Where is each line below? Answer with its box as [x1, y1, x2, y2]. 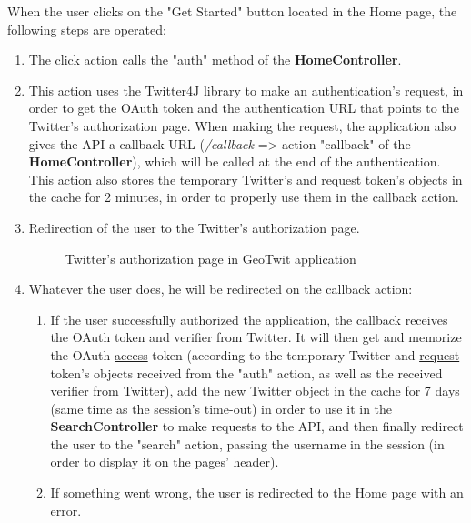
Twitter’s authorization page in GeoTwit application [65, 248, 356, 267]
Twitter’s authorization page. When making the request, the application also [28, 116, 456, 135]
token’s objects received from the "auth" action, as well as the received [50, 363, 443, 382]
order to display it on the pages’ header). [50, 452, 279, 471]
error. [50, 500, 82, 519]
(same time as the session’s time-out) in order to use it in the [50, 398, 393, 417]
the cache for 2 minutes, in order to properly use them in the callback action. [28, 187, 459, 206]
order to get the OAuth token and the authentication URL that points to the [28, 98, 459, 117]
